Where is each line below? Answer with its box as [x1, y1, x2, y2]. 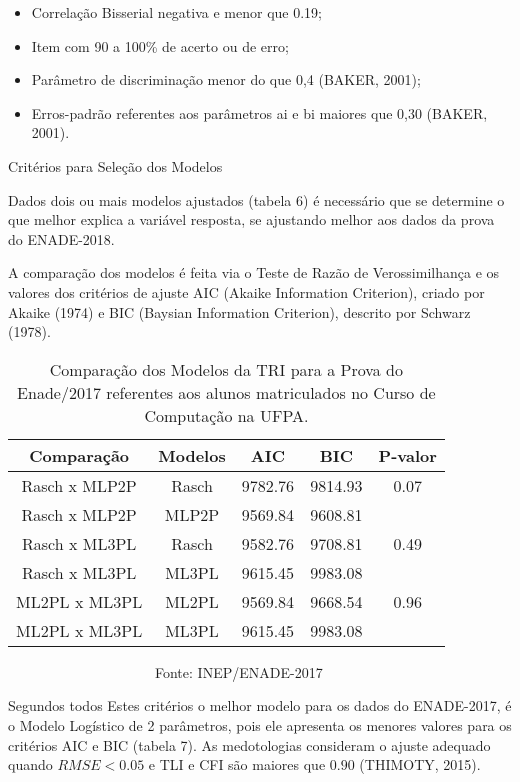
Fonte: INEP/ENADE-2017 [154, 661, 323, 682]
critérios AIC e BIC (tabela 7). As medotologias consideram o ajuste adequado [8, 734, 491, 755]
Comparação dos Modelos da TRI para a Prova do [49, 357, 403, 381]
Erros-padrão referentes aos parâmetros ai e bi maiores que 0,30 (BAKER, [31, 102, 488, 123]
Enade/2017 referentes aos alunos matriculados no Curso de [17, 380, 436, 404]
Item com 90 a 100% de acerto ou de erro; [31, 35, 289, 56]
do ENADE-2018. [8, 228, 115, 249]
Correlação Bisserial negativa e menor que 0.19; [31, 2, 322, 22]
